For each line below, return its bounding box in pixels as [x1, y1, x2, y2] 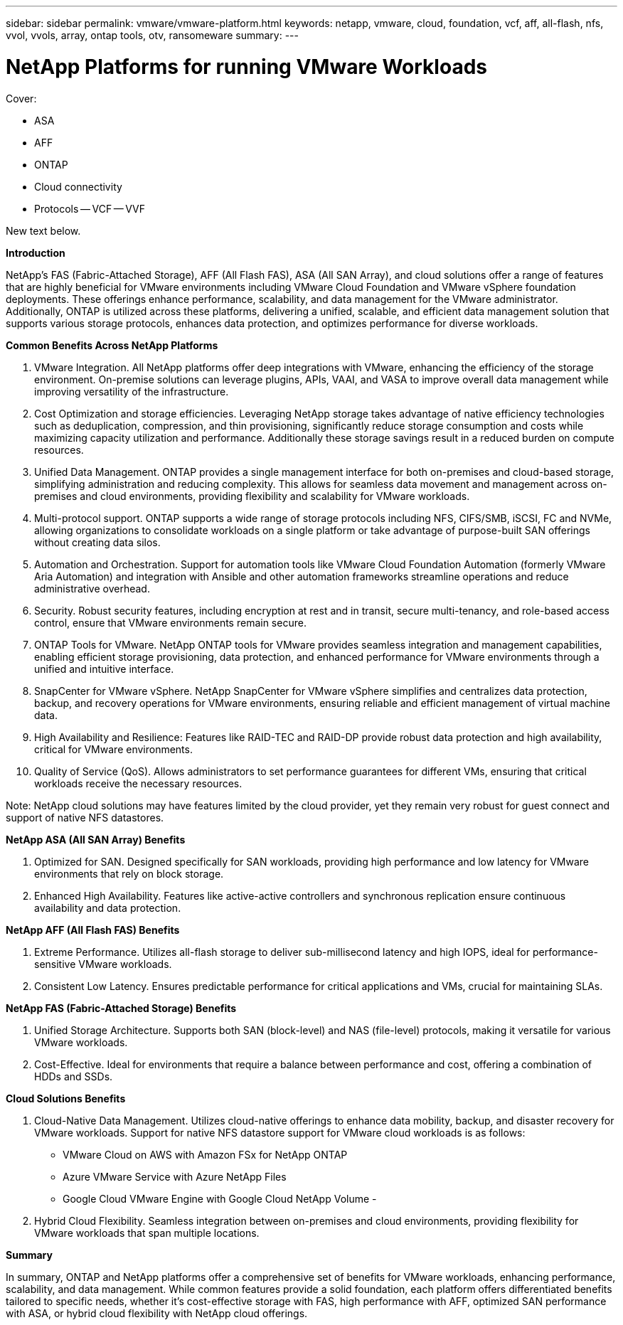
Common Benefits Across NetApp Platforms [6, 339, 218, 351]
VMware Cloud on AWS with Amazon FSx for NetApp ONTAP [63, 1148, 348, 1161]
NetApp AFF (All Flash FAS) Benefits [6, 923, 180, 936]
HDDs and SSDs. [34, 1070, 113, 1082]
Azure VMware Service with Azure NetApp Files [63, 1170, 287, 1183]
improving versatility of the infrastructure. [34, 385, 229, 398]
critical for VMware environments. [34, 743, 193, 755]
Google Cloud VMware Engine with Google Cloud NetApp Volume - [63, 1192, 377, 1205]
